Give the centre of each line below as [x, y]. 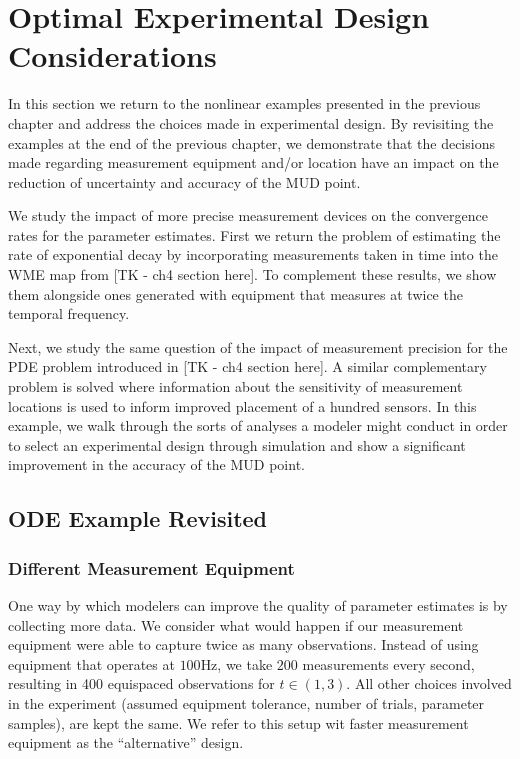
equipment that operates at [91, 663]
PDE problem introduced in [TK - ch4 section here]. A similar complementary [247, 366]
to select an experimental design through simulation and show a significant [237, 444]
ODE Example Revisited [138, 518]
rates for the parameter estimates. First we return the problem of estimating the [254, 234]
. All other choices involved [429, 683]
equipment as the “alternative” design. [126, 742]
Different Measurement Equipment [151, 567]
